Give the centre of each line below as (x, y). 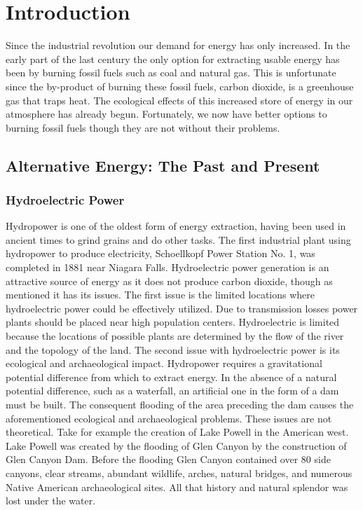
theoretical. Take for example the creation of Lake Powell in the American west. (177, 432)
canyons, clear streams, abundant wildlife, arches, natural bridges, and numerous (179, 473)
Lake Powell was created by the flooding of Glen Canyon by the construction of (176, 445)
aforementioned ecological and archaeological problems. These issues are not (169, 418)
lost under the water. (51, 501)
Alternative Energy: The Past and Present (163, 165)
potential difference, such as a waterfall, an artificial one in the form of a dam (172, 391)
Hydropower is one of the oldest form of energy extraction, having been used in (176, 226)
